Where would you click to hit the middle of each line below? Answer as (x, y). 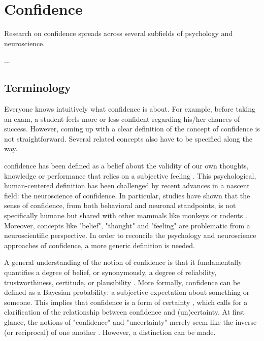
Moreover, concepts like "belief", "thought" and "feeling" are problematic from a (127, 225)
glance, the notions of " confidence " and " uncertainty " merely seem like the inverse (130, 321)
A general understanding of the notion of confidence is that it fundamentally (123, 262)
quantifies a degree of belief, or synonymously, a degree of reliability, (110, 272)
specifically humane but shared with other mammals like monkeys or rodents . (126, 215)
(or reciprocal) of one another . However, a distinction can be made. (110, 332)
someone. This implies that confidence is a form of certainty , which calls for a (126, 302)
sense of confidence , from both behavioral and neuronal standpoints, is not (120, 205)
